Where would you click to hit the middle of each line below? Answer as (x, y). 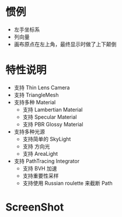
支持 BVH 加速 (40, 168)
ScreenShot (35, 207)
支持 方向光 (36, 146)
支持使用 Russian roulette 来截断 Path (68, 183)
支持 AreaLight (40, 153)
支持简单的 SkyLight (47, 139)
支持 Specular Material (50, 117)
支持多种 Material (35, 102)
